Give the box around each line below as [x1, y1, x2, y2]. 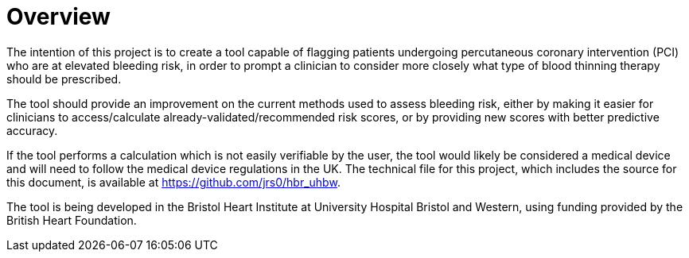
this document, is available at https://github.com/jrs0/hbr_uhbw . [6, 175, 341, 189]
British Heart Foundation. [6, 213, 137, 227]
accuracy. [6, 123, 58, 137]
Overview [6, 3, 111, 30]
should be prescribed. [6, 71, 122, 86]
